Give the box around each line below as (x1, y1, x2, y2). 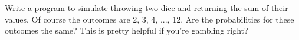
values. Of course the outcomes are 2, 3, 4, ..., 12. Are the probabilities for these (5, 13, 294, 25)
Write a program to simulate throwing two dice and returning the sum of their (5, 2, 288, 13)
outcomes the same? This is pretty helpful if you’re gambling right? (5, 24, 248, 37)
